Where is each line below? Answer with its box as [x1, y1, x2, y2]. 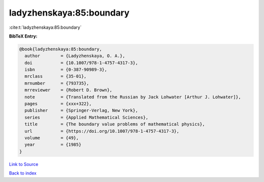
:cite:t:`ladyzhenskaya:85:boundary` [9, 24, 82, 30]
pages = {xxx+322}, [24, 101, 92, 107]
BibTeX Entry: [9, 33, 38, 39]
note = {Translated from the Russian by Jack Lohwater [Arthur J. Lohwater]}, [24, 94, 242, 100]
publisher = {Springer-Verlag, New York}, [24, 108, 138, 113]
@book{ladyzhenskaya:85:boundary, [19, 46, 102, 52]
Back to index [9, 170, 37, 176]
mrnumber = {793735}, [24, 81, 89, 86]
